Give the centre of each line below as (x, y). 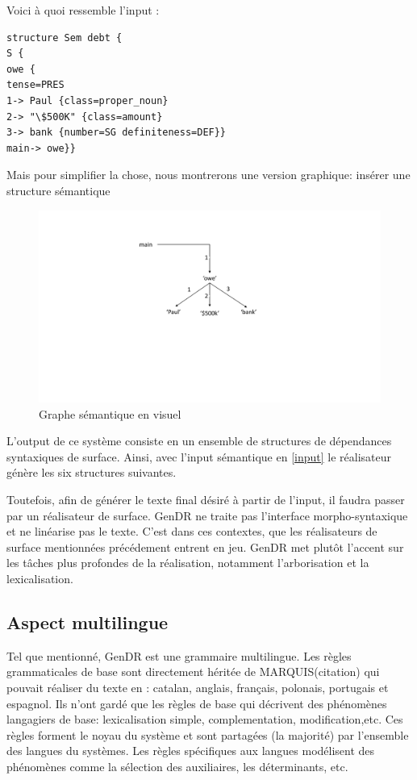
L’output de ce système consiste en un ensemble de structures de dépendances (199, 441)
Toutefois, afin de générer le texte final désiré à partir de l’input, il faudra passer (206, 499)
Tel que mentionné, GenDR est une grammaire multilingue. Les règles (179, 655)
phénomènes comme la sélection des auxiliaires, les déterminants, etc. (177, 766)
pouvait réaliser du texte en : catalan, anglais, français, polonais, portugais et (198, 687)
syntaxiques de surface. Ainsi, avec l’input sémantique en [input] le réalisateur (199, 456)
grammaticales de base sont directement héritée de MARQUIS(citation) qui (193, 672)
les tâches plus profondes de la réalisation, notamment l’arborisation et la (188, 563)
